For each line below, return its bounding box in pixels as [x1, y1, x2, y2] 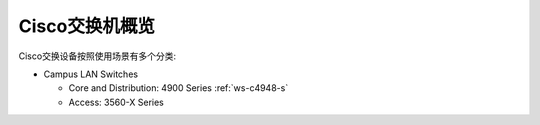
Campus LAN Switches [43, 68, 139, 80]
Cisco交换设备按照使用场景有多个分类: [18, 50, 177, 62]
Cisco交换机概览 [18, 15, 155, 37]
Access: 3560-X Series [68, 96, 164, 108]
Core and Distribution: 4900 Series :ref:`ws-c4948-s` [68, 82, 289, 94]
